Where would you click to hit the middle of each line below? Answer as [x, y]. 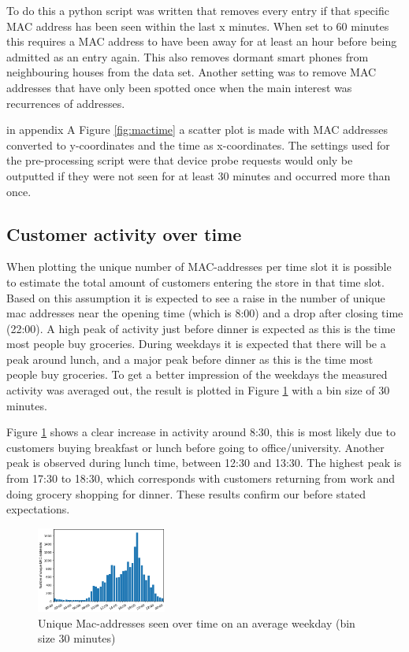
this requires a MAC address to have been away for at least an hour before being [202, 41]
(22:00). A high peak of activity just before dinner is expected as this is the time [201, 328]
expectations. [38, 509]
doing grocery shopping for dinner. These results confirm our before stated [186, 493]
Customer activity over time [124, 233]
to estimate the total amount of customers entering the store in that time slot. [195, 282]
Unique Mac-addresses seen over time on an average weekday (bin [197, 622]
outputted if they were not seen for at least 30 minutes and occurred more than [199, 175]
